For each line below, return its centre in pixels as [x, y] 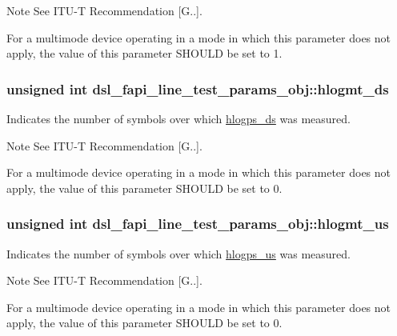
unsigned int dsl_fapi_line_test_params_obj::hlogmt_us [198, 224]
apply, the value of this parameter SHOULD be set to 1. [144, 53]
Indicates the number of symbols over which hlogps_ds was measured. [178, 118]
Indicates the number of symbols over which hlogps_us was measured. [178, 253]
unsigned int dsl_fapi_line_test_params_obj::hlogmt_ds [198, 88]
